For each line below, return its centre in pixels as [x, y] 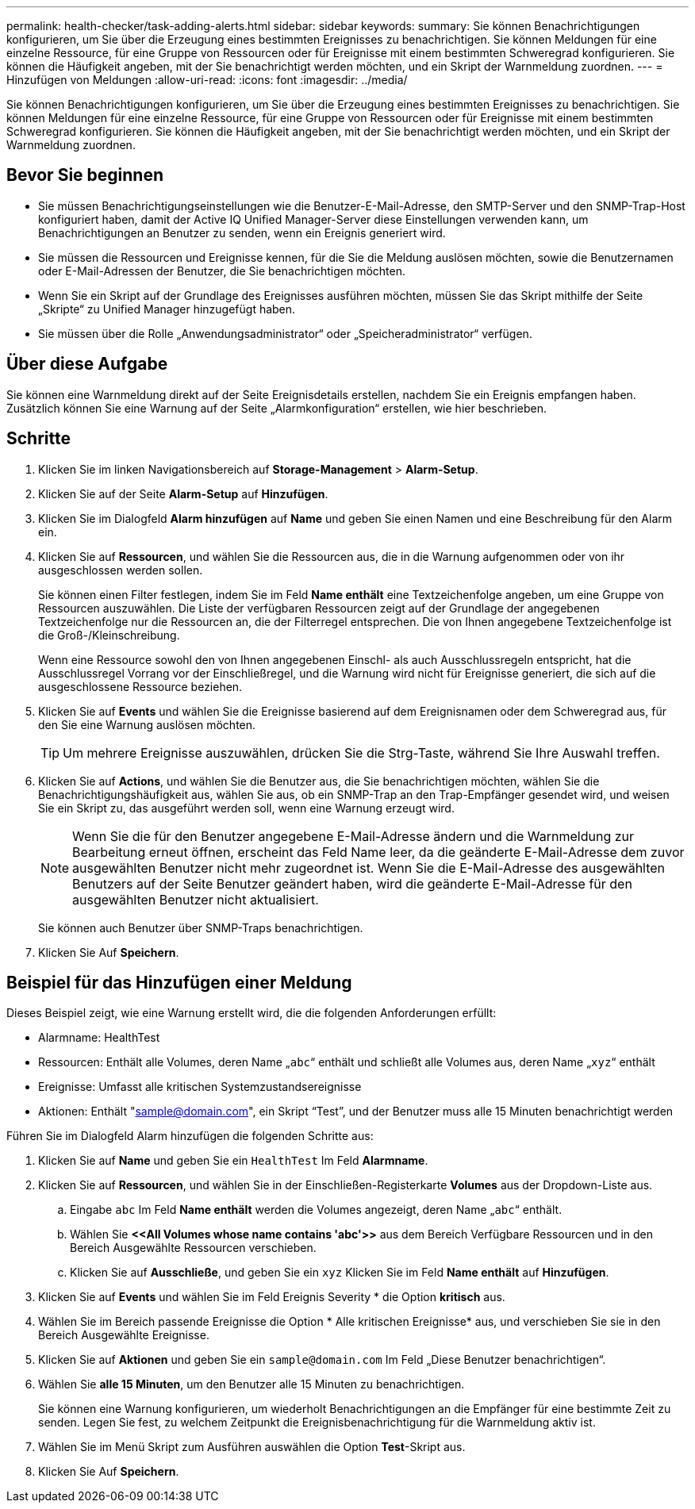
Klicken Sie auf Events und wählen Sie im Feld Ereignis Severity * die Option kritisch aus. [272, 1297]
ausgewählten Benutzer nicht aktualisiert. [196, 899]
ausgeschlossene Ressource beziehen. [140, 686]
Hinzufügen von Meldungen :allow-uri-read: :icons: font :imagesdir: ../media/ [207, 80]
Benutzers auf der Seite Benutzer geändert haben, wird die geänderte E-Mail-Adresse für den [352, 883]
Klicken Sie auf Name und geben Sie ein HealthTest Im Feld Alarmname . [233, 1161]
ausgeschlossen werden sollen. [121, 570]
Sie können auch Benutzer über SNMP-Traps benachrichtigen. [201, 927]
